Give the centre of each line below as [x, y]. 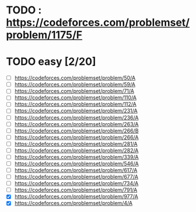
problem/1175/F [44, 35]
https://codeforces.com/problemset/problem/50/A [75, 78]
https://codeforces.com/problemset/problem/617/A [76, 170]
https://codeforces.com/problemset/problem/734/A [76, 183]
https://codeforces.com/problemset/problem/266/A [76, 137]
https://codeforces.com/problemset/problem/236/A [76, 117]
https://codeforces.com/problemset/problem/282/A [76, 150]
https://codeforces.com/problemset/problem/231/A [76, 111]
